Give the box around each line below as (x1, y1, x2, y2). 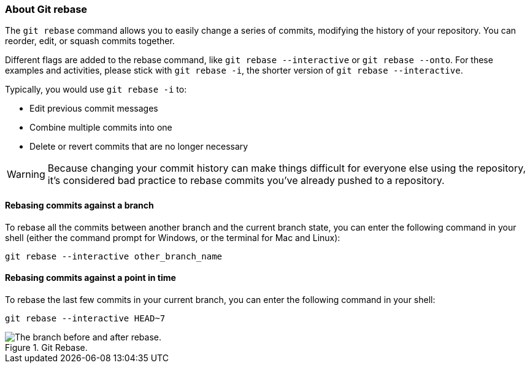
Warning (7, 168, 45, 181)
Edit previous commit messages (29, 103, 158, 114)
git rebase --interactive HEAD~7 (5, 313, 166, 323)
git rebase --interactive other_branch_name (5, 251, 223, 261)
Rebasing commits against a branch (5, 199, 154, 210)
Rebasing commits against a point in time (5, 272, 176, 283)
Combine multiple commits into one (29, 122, 172, 133)
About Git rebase (5, 3, 88, 15)
